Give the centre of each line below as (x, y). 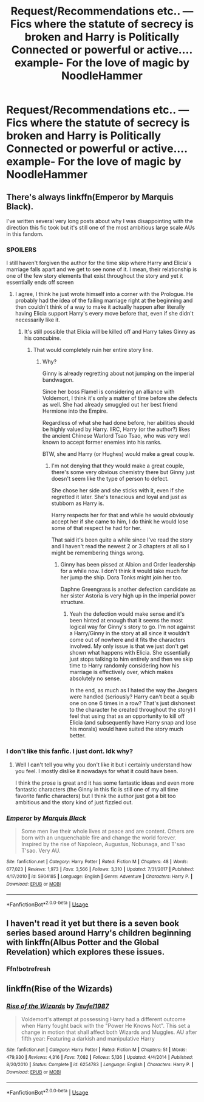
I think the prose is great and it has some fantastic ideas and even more (104, 783)
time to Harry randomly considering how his (124, 666)
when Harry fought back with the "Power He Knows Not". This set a (106, 1026)
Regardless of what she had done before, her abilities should (118, 423)
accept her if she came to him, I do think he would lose (120, 522)
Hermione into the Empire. (75, 411)
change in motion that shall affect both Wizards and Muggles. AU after (109, 1032)
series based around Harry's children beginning (99, 933)
